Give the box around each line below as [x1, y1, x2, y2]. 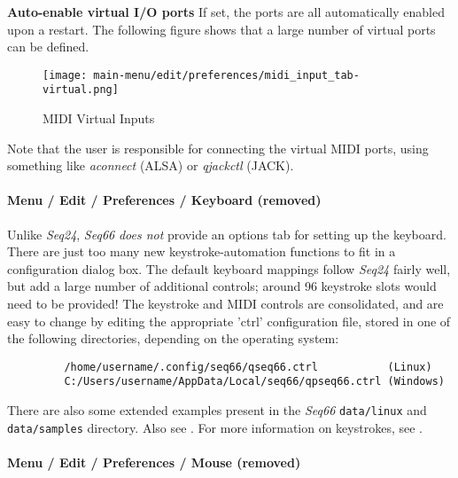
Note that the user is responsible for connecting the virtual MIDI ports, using [7, 138, 429, 157]
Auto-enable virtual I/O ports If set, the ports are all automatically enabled [7, 3, 445, 20]
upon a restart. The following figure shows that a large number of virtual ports [7, 20, 436, 38]
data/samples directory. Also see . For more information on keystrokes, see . [7, 418, 423, 436]
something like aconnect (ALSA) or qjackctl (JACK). [7, 156, 294, 175]
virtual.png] [43, 83, 119, 97]
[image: [43, 68, 88, 82]
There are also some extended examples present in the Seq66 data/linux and [7, 401, 427, 419]
